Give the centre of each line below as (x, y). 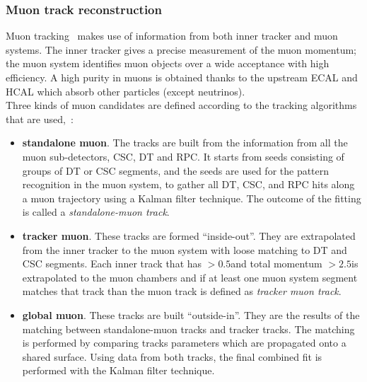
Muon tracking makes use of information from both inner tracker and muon (172, 36)
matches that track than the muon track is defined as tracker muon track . (182, 291)
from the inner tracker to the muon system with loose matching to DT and (185, 249)
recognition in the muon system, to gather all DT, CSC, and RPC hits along (188, 184)
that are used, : (40, 118)
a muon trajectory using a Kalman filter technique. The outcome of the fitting (192, 198)
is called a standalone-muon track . (96, 212)
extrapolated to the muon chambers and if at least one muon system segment (190, 277)
